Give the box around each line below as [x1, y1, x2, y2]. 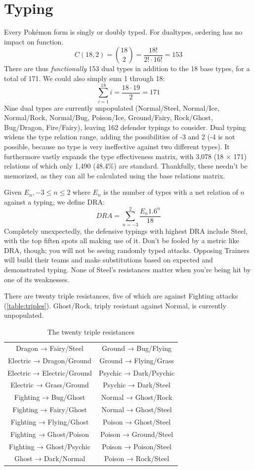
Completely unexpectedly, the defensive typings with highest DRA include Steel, [4, 225, 248, 236]
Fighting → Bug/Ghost [14, 392, 85, 402]
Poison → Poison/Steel [102, 441, 171, 451]
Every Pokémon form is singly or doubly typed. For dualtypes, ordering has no [4, 27, 243, 37]
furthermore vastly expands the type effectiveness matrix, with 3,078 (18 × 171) [4, 151, 247, 161]
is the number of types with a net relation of [103, 187, 238, 197]
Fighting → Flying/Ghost [10, 416, 89, 427]
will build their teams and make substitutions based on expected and [4, 255, 213, 265]
